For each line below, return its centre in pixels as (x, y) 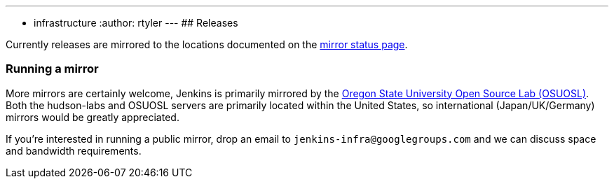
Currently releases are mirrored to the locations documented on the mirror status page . (207, 44)
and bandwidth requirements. (74, 150)
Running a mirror (52, 69)
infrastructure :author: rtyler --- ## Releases (136, 23)
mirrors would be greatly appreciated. (93, 117)
